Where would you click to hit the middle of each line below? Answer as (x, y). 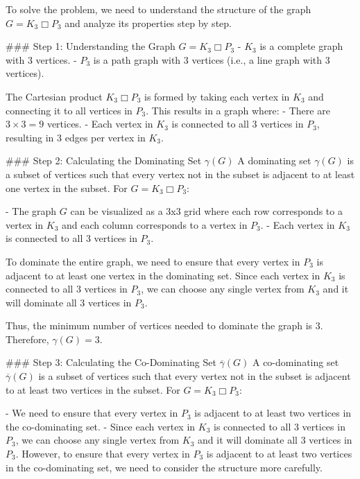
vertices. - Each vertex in (100, 124)
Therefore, (27, 339)
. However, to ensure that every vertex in (103, 454)
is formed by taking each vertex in (217, 96)
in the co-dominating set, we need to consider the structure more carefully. (164, 467)
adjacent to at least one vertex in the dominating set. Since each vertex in (163, 275)
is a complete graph (301, 46)
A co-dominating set (295, 362)
